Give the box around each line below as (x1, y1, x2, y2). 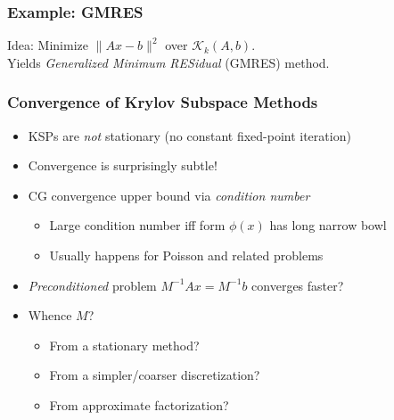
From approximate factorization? (49, 395, 229, 414)
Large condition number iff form (49, 216, 226, 235)
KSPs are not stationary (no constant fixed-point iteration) (28, 126, 351, 144)
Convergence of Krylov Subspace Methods (7, 91, 318, 113)
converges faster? (251, 276, 344, 294)
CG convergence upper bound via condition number (28, 185, 310, 204)
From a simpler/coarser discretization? (49, 366, 260, 384)
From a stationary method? (49, 335, 200, 354)
